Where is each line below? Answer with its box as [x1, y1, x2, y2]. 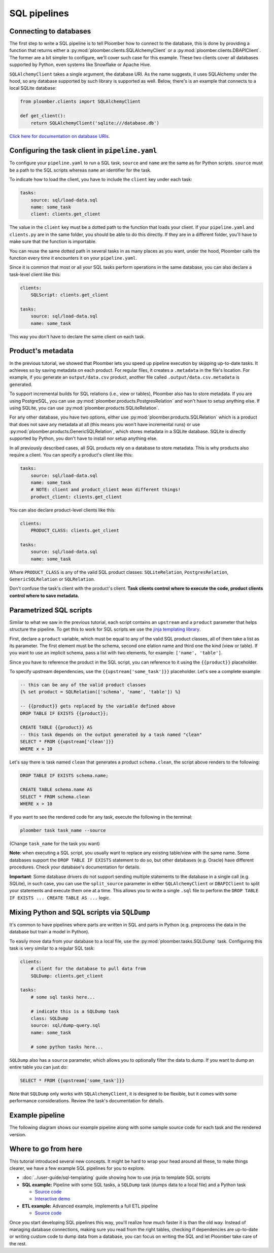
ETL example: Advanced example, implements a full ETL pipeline [22, 1203, 158, 1209]
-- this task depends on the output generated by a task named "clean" [20, 732, 202, 738]
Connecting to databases [9, 27, 91, 36]
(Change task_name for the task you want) [9, 841, 100, 847]
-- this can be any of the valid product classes [20, 682, 146, 688]
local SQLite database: [9, 85, 57, 91]
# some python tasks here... [30, 1044, 104, 1050]
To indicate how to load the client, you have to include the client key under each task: [9, 177, 192, 183]
